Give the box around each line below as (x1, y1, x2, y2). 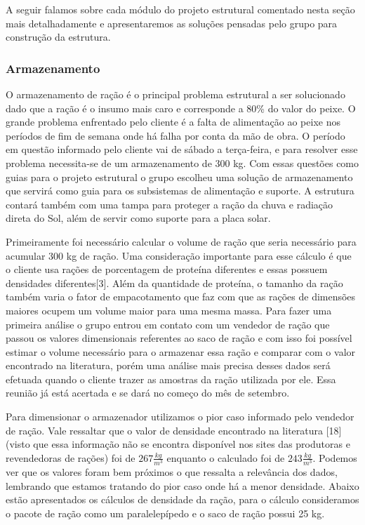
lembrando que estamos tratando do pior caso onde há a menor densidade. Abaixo (6, 478, 359, 493)
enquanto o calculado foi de (166, 450, 285, 465)
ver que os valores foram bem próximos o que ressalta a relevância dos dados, (6, 464, 338, 479)
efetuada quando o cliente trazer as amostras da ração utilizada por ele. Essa (6, 371, 336, 386)
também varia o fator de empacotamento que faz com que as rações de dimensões (6, 289, 356, 304)
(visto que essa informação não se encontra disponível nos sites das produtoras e (6, 437, 350, 451)
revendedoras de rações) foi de (6, 450, 135, 465)
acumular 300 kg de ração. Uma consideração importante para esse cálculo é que (6, 248, 352, 262)
